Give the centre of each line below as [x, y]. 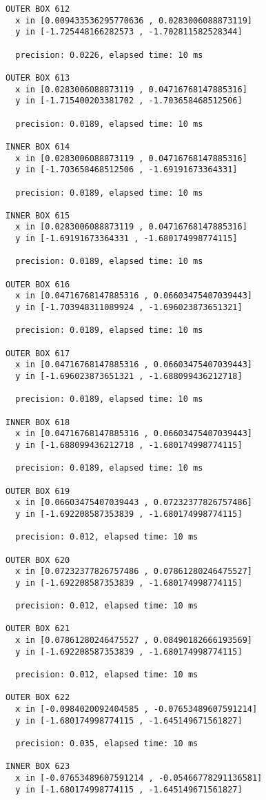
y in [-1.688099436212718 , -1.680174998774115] [129, 445]
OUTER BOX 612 [38, 9]
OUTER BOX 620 [38, 560]
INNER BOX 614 [38, 146]
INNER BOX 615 [38, 215]
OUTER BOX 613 [38, 78]
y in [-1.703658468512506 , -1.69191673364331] [126, 170]
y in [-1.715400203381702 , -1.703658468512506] [129, 101]
